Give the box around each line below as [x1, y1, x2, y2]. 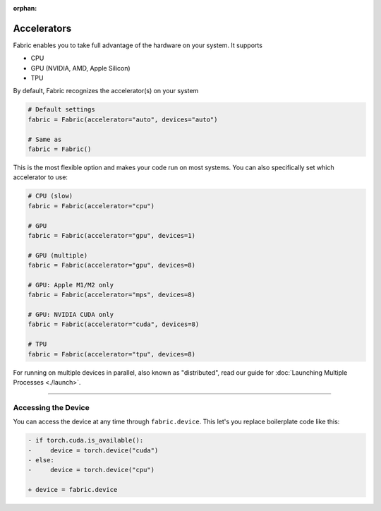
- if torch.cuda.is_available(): [28, 436, 144, 445]
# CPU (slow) [28, 192, 73, 200]
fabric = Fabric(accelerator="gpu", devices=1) [28, 232, 195, 239]
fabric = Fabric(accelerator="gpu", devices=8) [28, 261, 195, 270]
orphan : [13, 4, 37, 12]
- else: [28, 456, 54, 464]
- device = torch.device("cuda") [28, 446, 159, 455]
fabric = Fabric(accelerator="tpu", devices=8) [28, 350, 195, 358]
